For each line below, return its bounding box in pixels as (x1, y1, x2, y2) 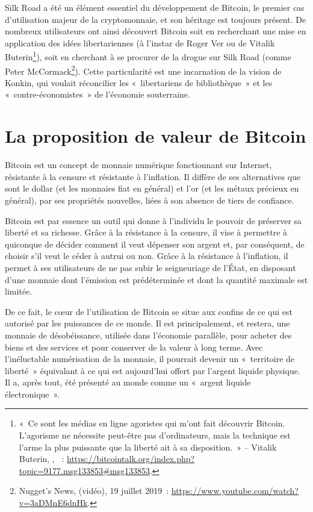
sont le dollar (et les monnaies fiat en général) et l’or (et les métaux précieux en (5, 182, 299, 195)
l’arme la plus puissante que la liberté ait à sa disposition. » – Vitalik (19, 440, 277, 453)
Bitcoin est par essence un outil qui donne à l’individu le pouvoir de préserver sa (5, 214, 302, 226)
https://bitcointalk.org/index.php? (66, 452, 195, 465)
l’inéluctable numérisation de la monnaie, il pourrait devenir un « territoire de (5, 352, 295, 365)
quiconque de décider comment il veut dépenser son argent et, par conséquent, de (5, 237, 305, 250)
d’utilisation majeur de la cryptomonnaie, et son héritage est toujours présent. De (5, 13, 306, 25)
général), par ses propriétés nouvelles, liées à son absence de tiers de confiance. (5, 193, 294, 206)
